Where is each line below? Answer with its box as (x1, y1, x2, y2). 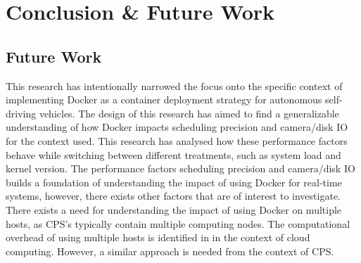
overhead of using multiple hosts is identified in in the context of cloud (6, 230, 310, 245)
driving (6, 105, 37, 120)
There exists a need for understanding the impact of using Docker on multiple (6, 202, 342, 217)
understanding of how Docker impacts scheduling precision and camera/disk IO (6, 120, 348, 134)
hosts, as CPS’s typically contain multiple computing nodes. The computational (6, 216, 350, 231)
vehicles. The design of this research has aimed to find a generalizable (39, 105, 339, 120)
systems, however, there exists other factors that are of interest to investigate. (6, 188, 341, 203)
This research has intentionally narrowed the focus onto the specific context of (6, 78, 343, 93)
